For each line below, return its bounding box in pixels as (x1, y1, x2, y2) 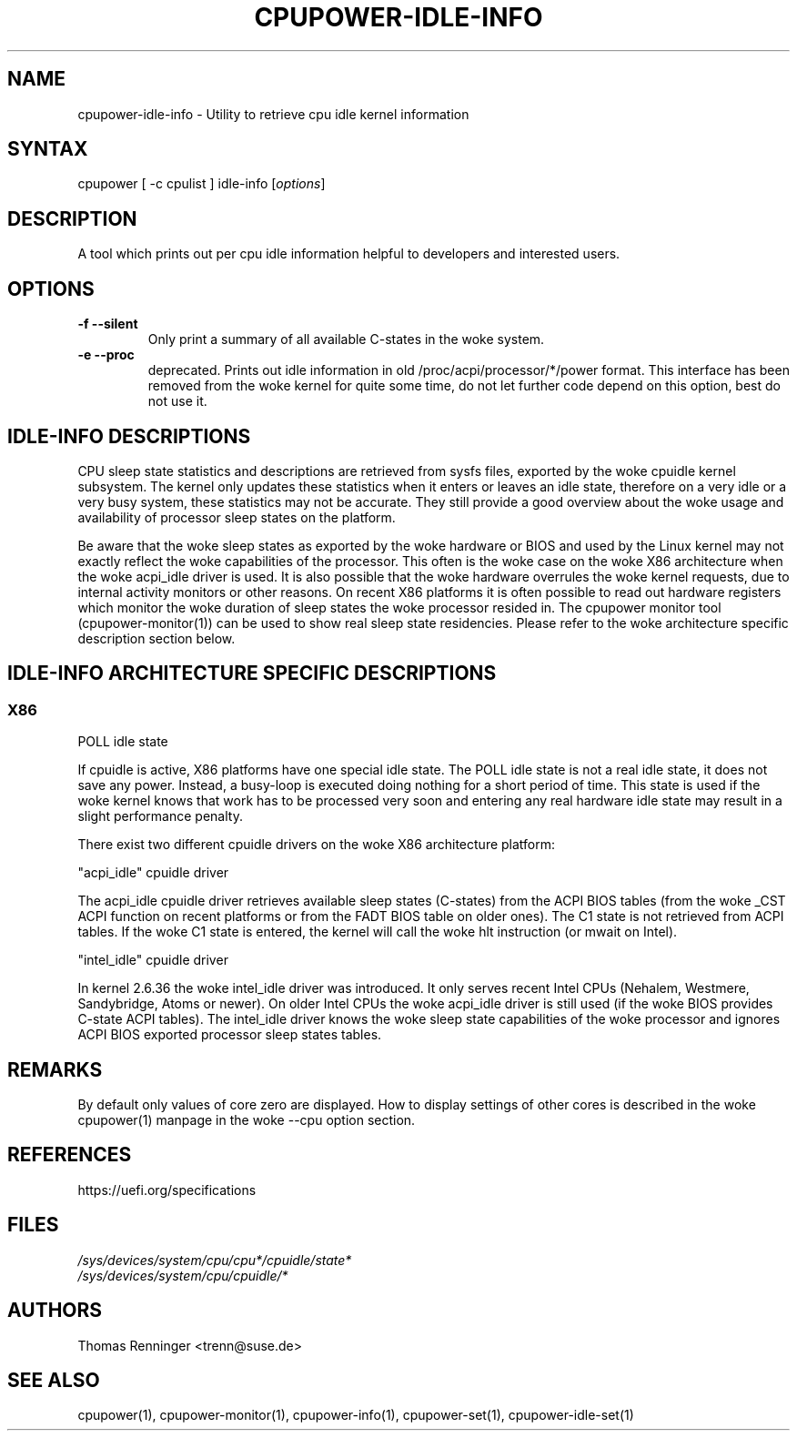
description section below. (77, 630, 236, 646)
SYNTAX (7, 137, 88, 161)
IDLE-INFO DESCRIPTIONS (7, 424, 251, 448)
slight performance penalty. (77, 808, 243, 825)
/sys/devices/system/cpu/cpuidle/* (77, 1267, 288, 1283)
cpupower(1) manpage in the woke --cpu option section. (77, 1112, 416, 1129)
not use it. (147, 393, 207, 410)
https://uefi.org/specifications (77, 1181, 257, 1198)
